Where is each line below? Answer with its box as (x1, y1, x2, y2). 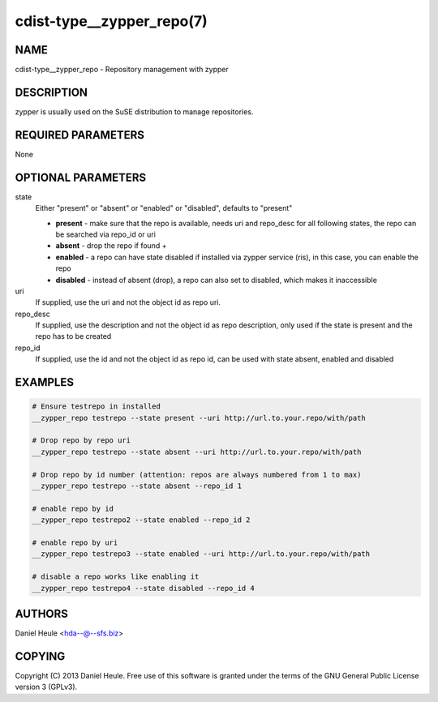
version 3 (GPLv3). (15, 682, 78, 692)
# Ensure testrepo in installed (32, 402, 161, 411)
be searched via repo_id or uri (55, 229, 156, 239)
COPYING (15, 649, 66, 663)
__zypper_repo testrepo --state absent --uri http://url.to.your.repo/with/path (32, 447, 362, 456)
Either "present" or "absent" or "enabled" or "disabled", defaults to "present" (35, 203, 293, 213)
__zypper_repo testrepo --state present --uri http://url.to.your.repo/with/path (32, 413, 367, 422)
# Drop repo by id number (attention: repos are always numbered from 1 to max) (32, 470, 362, 479)
